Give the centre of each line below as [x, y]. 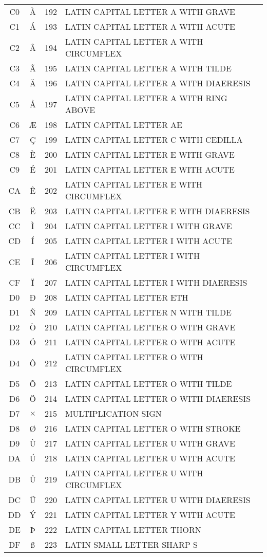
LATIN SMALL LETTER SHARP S [131, 544]
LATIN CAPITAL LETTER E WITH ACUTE [150, 169]
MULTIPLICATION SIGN [113, 413]
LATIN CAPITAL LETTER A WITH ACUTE [150, 26]
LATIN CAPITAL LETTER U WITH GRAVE [150, 443]
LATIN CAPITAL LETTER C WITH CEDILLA [154, 140]
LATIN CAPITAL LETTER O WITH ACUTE [150, 342]
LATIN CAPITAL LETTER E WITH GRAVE [150, 154]
